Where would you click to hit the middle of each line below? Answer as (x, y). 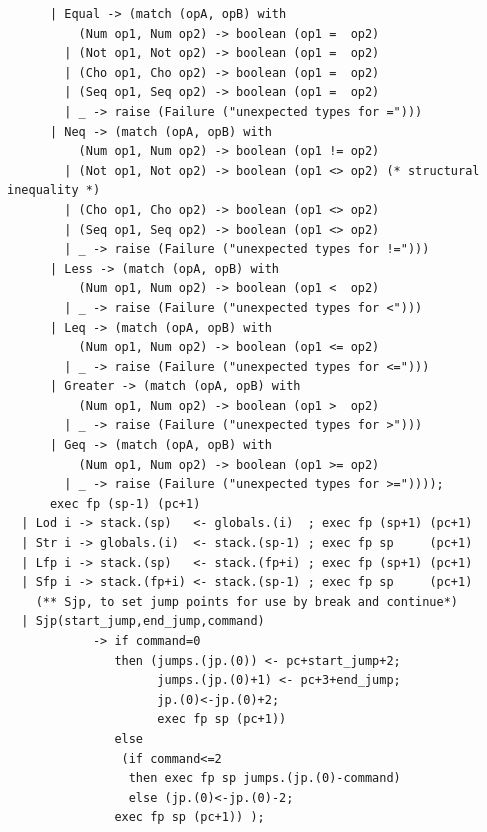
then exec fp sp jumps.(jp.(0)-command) (264, 778)
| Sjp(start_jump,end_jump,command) (143, 621)
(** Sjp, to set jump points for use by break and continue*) (247, 601)
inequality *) (54, 190)
